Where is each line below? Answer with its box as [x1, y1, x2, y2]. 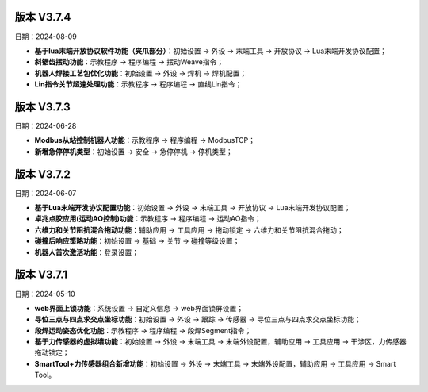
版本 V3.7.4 [14, 10, 71, 24]
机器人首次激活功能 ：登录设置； [34, 247, 139, 257]
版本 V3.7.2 [14, 167, 71, 181]
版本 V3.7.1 [14, 268, 68, 282]
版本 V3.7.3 [14, 100, 71, 113]
